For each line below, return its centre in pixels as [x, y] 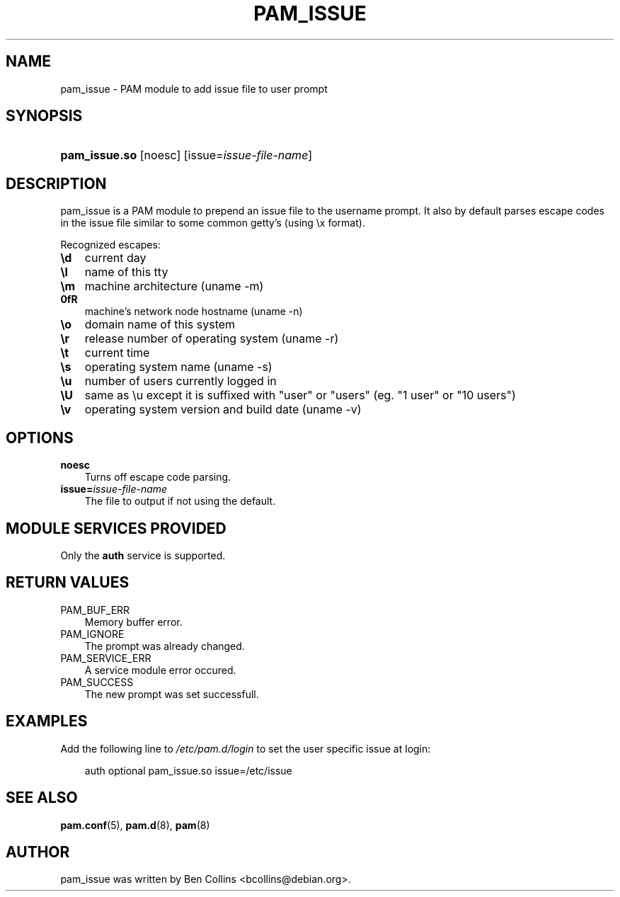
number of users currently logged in [180, 381]
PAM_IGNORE [92, 634]
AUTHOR [38, 852]
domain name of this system [160, 325]
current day [115, 258]
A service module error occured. [160, 670]
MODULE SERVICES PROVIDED [116, 528]
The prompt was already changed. [165, 646]
